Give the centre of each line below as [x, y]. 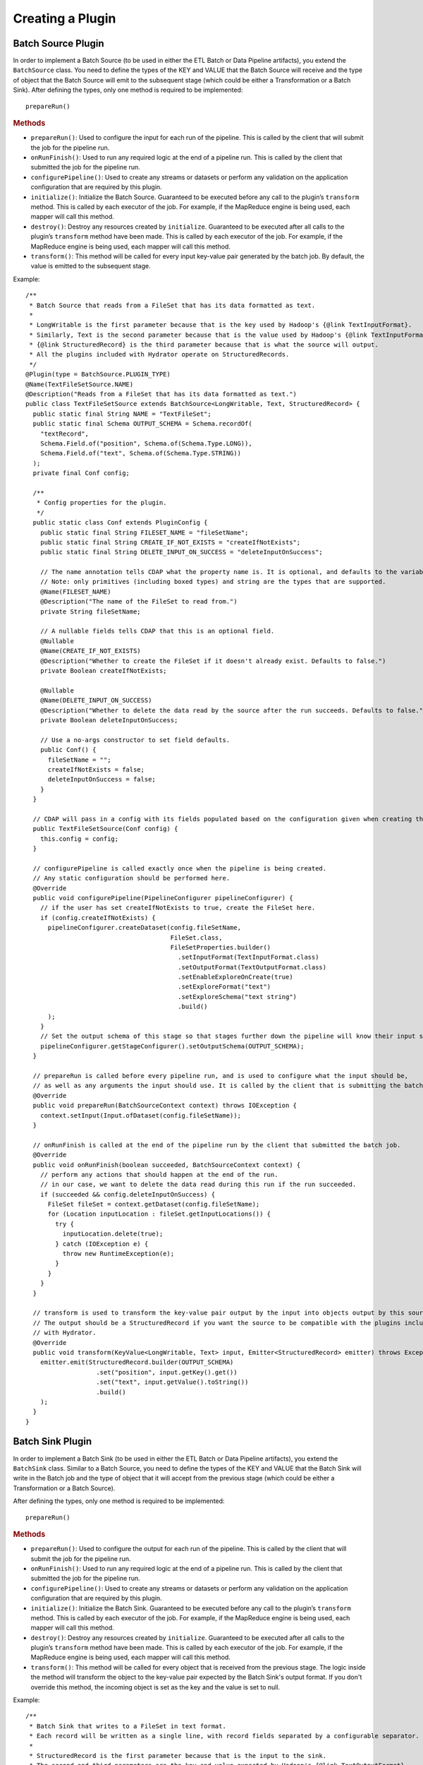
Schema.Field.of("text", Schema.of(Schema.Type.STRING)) [140, 453]
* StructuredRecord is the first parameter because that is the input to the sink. [178, 1755]
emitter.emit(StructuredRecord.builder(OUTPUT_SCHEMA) [137, 1362]
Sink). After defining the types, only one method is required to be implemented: [128, 90]
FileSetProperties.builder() [221, 947]
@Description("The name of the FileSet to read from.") [139, 602]
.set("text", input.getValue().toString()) [172, 1382]
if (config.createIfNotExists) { [98, 917]
